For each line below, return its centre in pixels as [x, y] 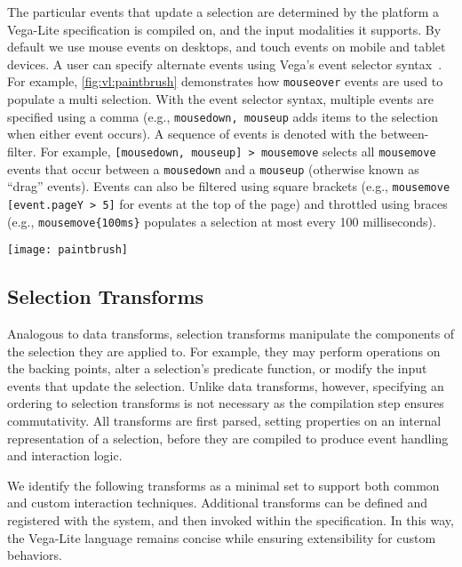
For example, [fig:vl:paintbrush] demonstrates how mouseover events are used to [225, 81]
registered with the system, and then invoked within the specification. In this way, [231, 519]
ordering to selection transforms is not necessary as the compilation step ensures [226, 403]
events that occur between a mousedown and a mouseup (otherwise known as [213, 168]
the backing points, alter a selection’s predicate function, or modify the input [217, 368]
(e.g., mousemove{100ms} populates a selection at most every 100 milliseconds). [222, 221]
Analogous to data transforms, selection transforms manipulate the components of [231, 334]
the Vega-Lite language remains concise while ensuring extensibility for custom [222, 537]
